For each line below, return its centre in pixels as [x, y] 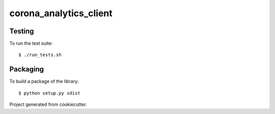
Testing [22, 31]
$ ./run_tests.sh [40, 55]
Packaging [27, 69]
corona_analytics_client [61, 13]
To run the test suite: [31, 44]
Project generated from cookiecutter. [48, 104]
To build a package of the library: [44, 82]
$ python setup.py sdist [49, 93]
